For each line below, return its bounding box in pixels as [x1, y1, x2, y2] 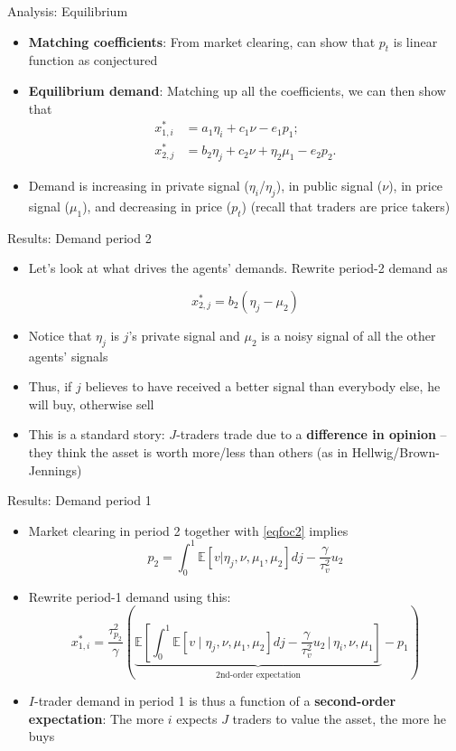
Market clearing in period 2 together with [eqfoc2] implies [28, 521, 349, 540]
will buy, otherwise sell [28, 394, 154, 413]
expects [176, 709, 218, 728]
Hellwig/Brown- [351, 442, 440, 461]
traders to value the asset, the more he [232, 709, 446, 728]
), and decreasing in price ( [82, 196, 232, 215]
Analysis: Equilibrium [7, 2, 128, 20]
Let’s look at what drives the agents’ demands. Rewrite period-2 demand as [28, 258, 448, 277]
